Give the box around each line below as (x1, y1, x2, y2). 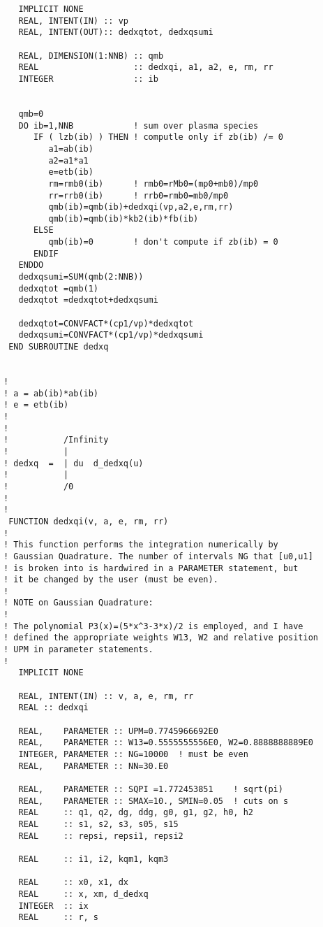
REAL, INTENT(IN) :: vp (18, 15, 128, 26)
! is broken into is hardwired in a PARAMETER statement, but (3, 563, 299, 573)
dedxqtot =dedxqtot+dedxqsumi (18, 295, 158, 306)
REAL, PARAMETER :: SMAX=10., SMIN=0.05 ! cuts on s (18, 796, 289, 806)
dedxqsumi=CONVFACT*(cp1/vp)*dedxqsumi (18, 330, 204, 340)
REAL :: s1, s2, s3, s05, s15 (18, 819, 179, 829)
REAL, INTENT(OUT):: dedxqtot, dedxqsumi (18, 27, 213, 38)
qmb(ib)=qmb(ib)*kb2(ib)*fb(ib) (48, 213, 199, 224)
